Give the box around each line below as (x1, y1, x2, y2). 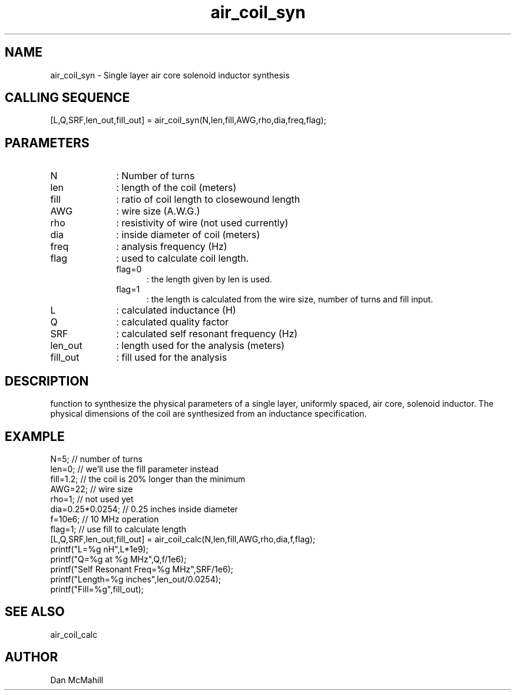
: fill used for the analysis (116, 351, 227, 364)
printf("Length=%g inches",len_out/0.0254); (50, 574, 221, 584)
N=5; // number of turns (50, 453, 143, 464)
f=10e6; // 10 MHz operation (50, 513, 159, 524)
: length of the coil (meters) (116, 182, 237, 194)
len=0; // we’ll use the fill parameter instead (50, 463, 219, 474)
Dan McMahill (50, 674, 104, 685)
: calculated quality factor (116, 316, 229, 328)
